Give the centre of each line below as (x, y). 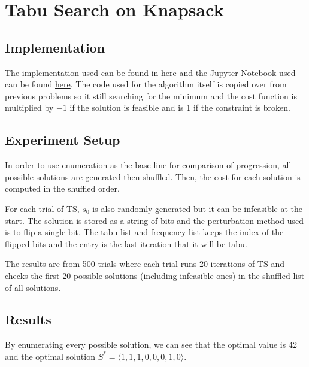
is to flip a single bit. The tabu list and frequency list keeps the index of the (144, 232)
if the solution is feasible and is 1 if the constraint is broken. (180, 107)
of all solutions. (33, 287)
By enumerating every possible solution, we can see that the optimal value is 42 (151, 345)
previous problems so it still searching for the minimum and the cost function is (151, 95)
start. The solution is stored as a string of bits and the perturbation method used (154, 220)
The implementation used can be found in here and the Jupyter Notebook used (150, 72)
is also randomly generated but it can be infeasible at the (198, 208)
